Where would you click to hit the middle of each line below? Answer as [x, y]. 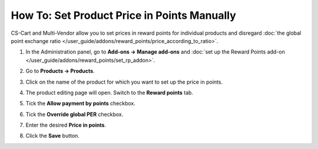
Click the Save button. [52, 136]
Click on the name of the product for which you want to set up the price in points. [124, 82]
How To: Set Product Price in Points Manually [124, 15]
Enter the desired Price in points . [66, 125]
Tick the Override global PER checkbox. [74, 114]
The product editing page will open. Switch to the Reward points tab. [110, 92]
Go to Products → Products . [60, 71]
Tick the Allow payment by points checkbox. [80, 104]
